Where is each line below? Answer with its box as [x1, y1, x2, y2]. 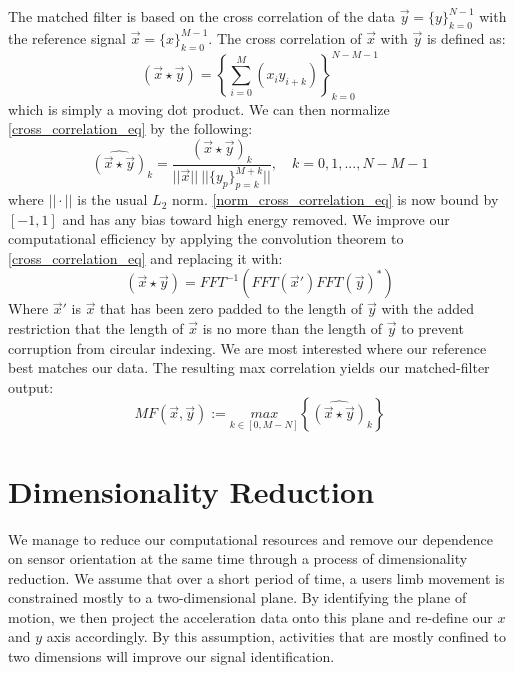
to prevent [401, 318, 464, 339]
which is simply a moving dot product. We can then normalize [8, 98, 390, 119]
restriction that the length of [8, 318, 184, 339]
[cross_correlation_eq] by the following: [8, 118, 253, 139]
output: [8, 376, 54, 397]
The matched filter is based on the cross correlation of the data [8, 6, 395, 26]
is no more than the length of [202, 318, 383, 339]
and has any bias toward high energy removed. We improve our [62, 208, 450, 229]
